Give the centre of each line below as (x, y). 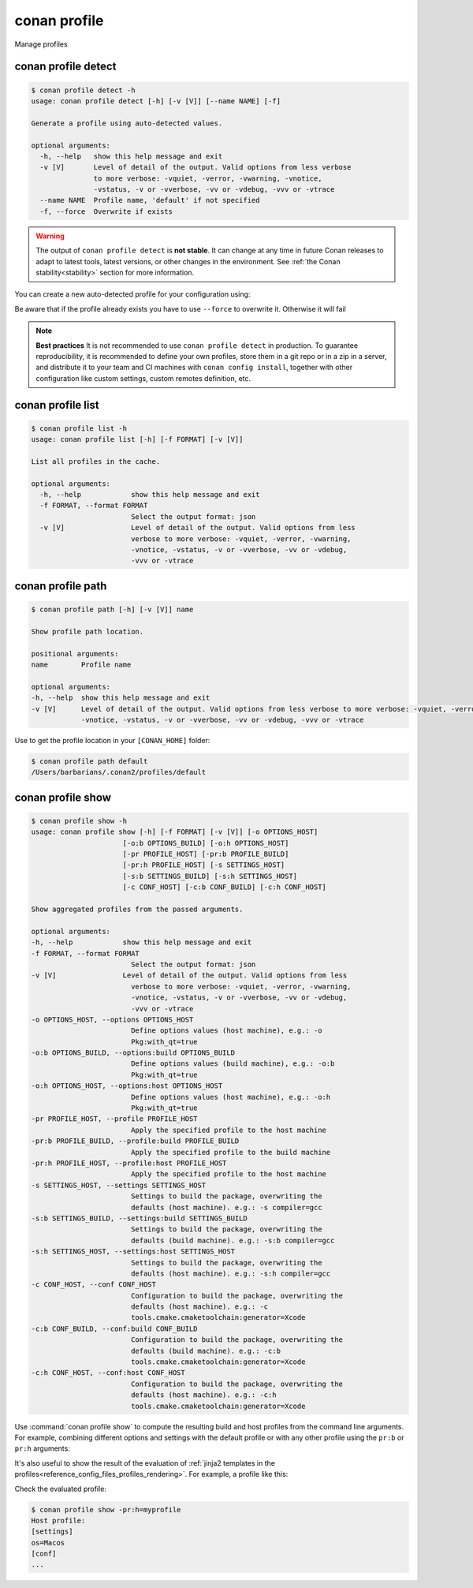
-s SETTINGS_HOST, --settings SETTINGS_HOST (119, 1185)
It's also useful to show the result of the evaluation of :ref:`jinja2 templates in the (145, 1463)
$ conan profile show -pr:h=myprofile (106, 1510)
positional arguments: (75, 654)
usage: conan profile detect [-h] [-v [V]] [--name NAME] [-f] (156, 101)
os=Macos (48, 1543)
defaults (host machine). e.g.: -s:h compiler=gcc (231, 1273)
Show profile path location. (88, 631)
